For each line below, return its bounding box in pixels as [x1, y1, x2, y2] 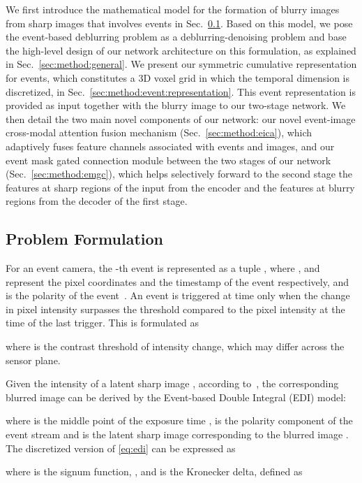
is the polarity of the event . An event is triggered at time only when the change [6, 288, 350, 303]
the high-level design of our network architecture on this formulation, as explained [6, 43, 356, 57]
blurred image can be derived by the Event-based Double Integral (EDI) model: [6, 389, 346, 404]
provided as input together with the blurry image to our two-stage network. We [6, 98, 346, 113]
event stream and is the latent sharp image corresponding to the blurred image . [6, 427, 349, 442]
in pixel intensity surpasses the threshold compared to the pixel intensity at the [6, 301, 345, 316]
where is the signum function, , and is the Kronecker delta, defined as [6, 464, 303, 479]
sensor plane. [6, 352, 61, 367]
